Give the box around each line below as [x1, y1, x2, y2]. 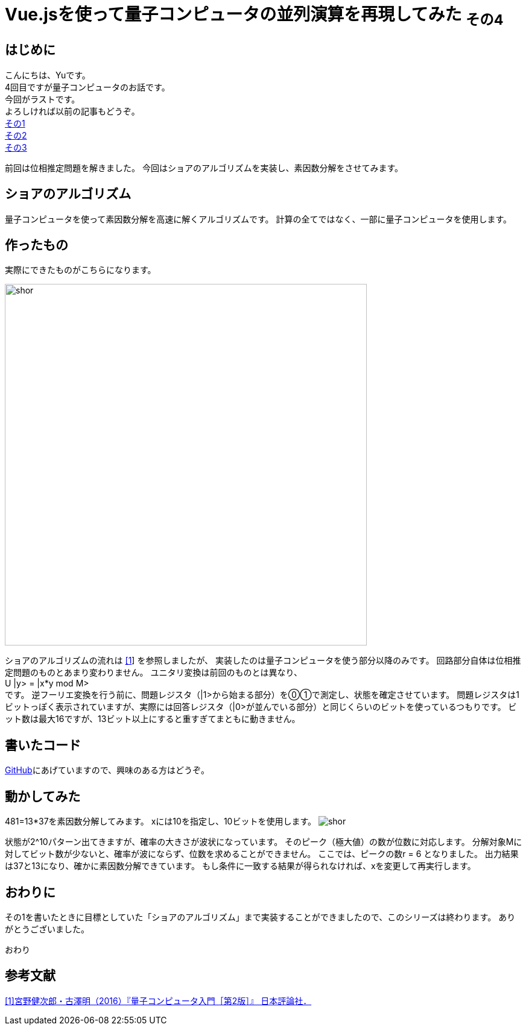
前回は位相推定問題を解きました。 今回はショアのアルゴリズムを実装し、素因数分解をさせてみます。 [5, 162, 404, 173]
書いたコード [5, 737, 81, 753]
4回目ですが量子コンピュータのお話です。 [5, 81, 170, 92]
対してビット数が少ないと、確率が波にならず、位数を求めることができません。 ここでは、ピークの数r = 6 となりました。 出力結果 [5, 849, 519, 859]
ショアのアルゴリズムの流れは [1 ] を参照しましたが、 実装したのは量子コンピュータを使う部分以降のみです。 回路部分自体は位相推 [5, 655, 521, 666]
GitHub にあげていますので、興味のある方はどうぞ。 [5, 765, 210, 776]
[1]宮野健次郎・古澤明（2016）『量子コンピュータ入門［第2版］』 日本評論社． [5, 995, 312, 1006]
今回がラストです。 [5, 93, 80, 104]
